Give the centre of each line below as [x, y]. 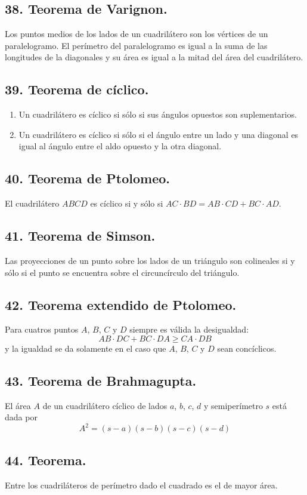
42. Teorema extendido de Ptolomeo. [121, 304]
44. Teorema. [46, 459]
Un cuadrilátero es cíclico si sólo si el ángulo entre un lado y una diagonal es [159, 134]
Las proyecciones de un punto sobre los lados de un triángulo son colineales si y [150, 260]
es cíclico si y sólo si [127, 203]
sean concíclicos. [247, 348]
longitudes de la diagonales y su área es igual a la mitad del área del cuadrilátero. [154, 57]
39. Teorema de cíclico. [77, 89]
